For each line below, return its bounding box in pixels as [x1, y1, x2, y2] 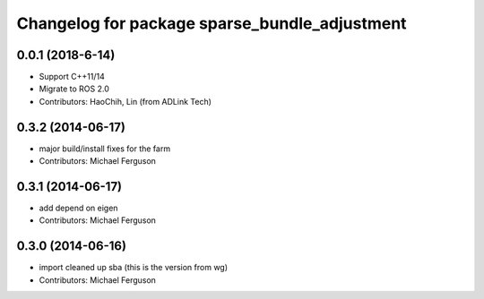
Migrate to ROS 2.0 [39, 83, 109, 94]
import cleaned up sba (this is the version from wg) [39, 262, 229, 273]
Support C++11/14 [39, 72, 105, 82]
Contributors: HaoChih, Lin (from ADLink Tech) [39, 96, 212, 107]
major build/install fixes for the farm [39, 143, 170, 154]
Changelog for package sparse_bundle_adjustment [16, 13, 407, 33]
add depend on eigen [39, 202, 118, 214]
